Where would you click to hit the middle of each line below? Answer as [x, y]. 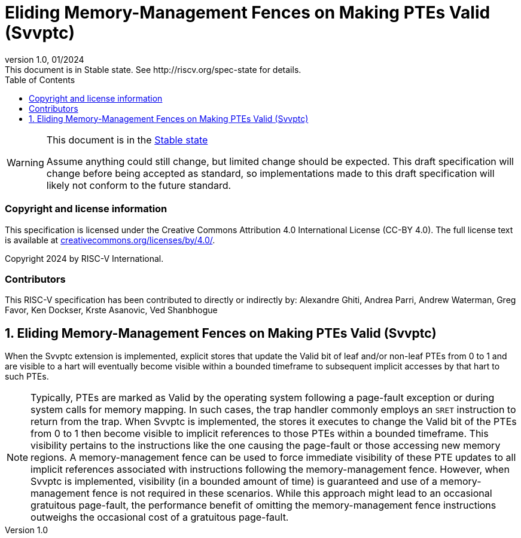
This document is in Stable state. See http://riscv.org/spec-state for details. [153, 69]
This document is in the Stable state [127, 140]
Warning [25, 162]
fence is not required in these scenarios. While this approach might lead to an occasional [292, 493]
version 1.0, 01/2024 [45, 59]
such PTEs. [27, 377]
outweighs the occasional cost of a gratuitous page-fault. [160, 517]
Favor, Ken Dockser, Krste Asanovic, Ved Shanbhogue [111, 310]
